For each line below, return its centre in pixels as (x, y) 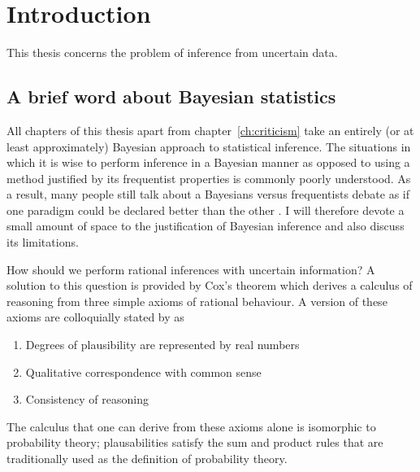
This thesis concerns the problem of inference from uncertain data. (172, 52)
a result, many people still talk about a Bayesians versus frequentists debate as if (208, 194)
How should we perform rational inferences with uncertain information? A (191, 269)
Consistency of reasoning (87, 399)
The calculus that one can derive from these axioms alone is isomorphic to (191, 426)
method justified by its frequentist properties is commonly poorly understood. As (209, 178)
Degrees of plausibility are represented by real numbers (162, 345)
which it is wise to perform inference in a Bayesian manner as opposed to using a (208, 162)
